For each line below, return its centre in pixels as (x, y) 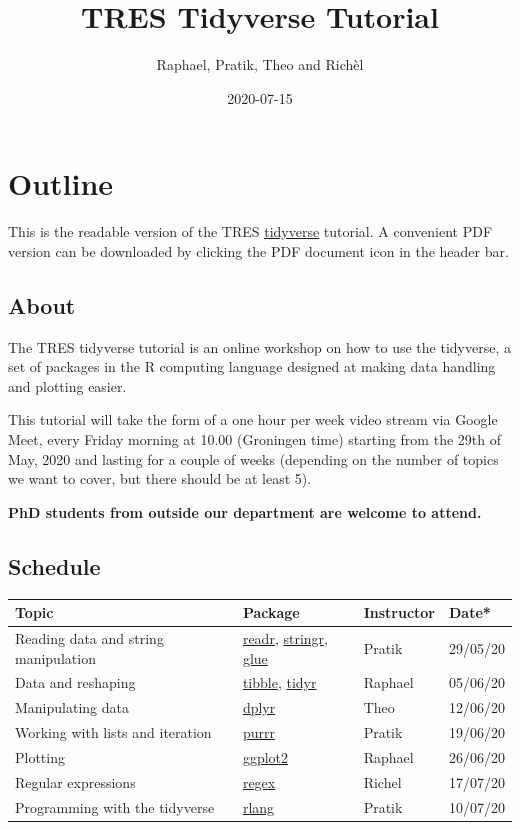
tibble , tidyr (279, 682)
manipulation (55, 657)
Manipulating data (72, 707)
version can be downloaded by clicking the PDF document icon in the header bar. (258, 250)
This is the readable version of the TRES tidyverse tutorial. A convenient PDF (250, 231)
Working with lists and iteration (113, 732)
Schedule (54, 565)
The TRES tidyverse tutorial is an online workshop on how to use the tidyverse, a (259, 346)
